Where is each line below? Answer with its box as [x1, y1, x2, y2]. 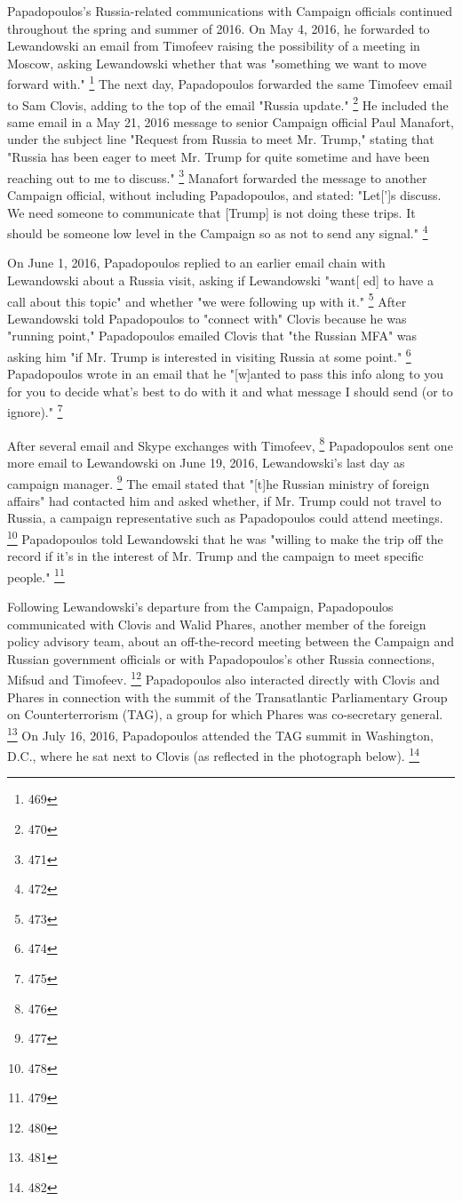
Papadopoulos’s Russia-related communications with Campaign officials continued [7, 2, 453, 20]
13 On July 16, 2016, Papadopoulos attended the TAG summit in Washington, [7, 723, 434, 744]
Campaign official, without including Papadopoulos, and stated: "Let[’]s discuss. [7, 185, 442, 204]
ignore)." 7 [7, 400, 63, 421]
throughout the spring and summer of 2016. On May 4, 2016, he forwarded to [7, 19, 430, 37]
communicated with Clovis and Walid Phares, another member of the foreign [7, 614, 426, 633]
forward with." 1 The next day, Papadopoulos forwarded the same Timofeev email [7, 72, 452, 93]
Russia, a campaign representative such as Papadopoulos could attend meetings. [7, 508, 443, 527]
